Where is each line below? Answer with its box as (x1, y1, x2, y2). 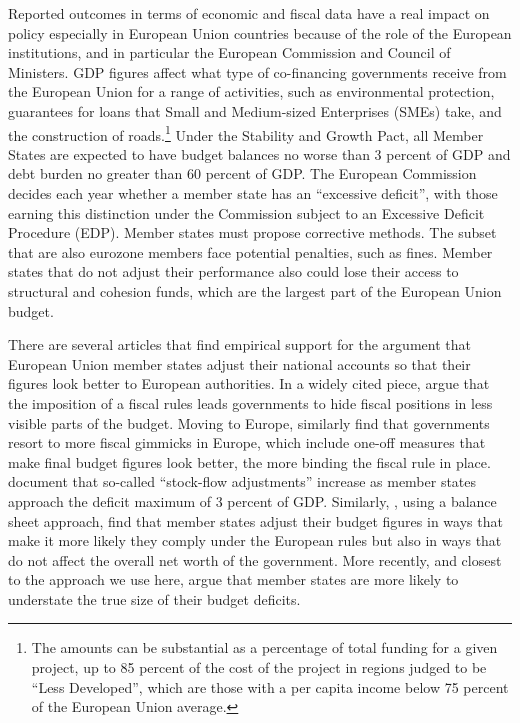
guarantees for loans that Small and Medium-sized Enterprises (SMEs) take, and (8, 100, 502, 121)
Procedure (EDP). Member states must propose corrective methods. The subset (8, 222, 497, 243)
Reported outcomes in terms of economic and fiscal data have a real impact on (8, 3, 490, 23)
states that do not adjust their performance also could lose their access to (8, 261, 459, 282)
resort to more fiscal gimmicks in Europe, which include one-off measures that (8, 432, 486, 453)
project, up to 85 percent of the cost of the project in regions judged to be (31, 657, 487, 678)
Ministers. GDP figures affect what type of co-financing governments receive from (8, 61, 507, 82)
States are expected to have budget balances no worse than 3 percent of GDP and (8, 143, 511, 164)
